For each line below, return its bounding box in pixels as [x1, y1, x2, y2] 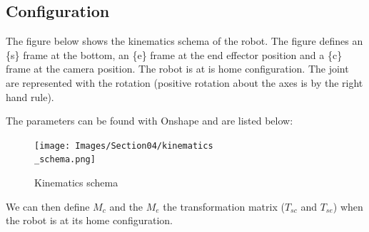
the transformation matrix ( [163, 199, 285, 213]
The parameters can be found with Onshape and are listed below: [6, 113, 293, 128]
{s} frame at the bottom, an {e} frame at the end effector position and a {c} [6, 47, 343, 62]
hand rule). [6, 89, 54, 104]
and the [109, 199, 143, 213]
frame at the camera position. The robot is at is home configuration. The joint [6, 61, 349, 76]
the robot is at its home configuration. [6, 213, 173, 228]
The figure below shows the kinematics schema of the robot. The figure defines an [6, 33, 363, 48]
